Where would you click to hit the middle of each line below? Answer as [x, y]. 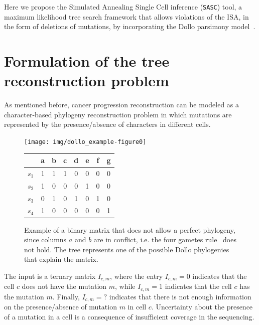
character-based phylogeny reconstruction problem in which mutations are [118, 114]
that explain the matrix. [61, 259]
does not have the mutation [64, 286]
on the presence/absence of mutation [60, 307]
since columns [45, 239]
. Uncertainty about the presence [202, 307]
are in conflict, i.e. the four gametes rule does [165, 239]
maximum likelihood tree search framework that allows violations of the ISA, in [126, 16]
